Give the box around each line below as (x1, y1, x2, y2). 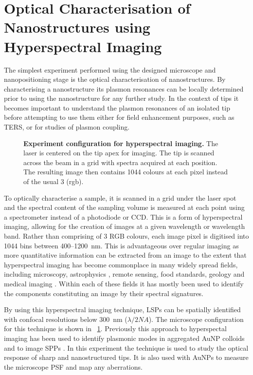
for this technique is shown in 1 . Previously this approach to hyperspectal (4, 323, 227, 334)
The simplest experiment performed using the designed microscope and (4, 64, 216, 75)
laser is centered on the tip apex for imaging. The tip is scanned (23, 148, 215, 158)
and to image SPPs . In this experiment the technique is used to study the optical (4, 342, 249, 353)
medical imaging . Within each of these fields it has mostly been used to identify (4, 278, 244, 288)
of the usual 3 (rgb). (23, 176, 84, 187)
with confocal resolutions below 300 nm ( (4, 314, 127, 324)
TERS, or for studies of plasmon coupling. (4, 122, 130, 132)
